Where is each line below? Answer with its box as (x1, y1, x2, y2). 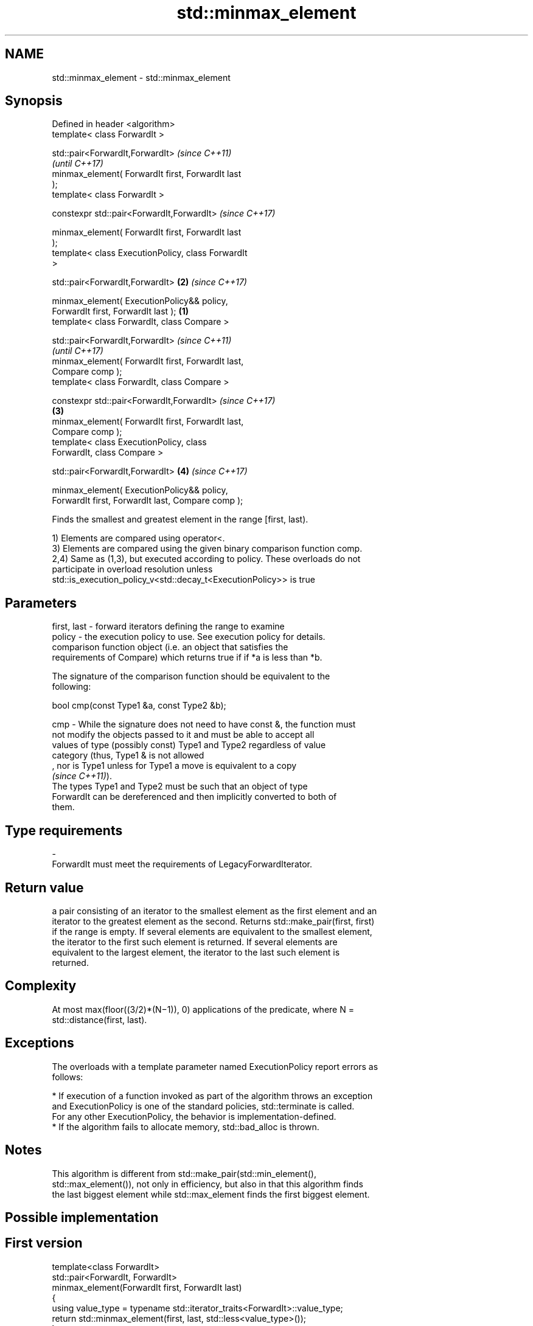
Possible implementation (5, 1209, 159, 1225)
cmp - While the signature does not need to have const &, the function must (52, 719, 356, 730)
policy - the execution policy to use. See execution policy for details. (52, 631, 326, 642)
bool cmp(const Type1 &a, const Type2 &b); (52, 700, 226, 711)
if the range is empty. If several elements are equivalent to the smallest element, (52, 926, 372, 937)
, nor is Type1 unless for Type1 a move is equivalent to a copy (52, 760, 297, 771)
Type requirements (5, 822, 123, 838)
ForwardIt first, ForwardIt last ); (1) (52, 306, 189, 317)
